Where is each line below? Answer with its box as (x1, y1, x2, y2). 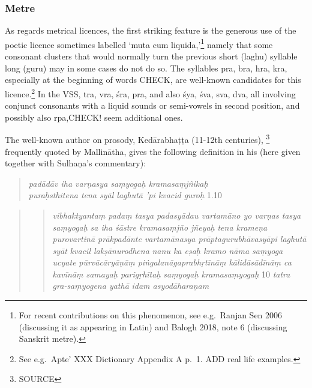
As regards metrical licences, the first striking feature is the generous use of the (5, 24, 296, 37)
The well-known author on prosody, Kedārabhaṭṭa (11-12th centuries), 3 (5, 132, 270, 145)
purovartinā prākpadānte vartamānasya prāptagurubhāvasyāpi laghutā (52, 232, 307, 245)
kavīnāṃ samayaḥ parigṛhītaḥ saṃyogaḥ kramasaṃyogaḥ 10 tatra (52, 267, 290, 280)
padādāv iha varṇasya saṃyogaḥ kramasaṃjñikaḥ (28, 177, 208, 189)
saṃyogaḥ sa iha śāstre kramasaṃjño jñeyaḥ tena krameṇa (52, 220, 268, 233)
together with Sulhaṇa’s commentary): (5, 157, 146, 169)
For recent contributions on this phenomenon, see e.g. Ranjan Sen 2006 (19, 309, 283, 321)
